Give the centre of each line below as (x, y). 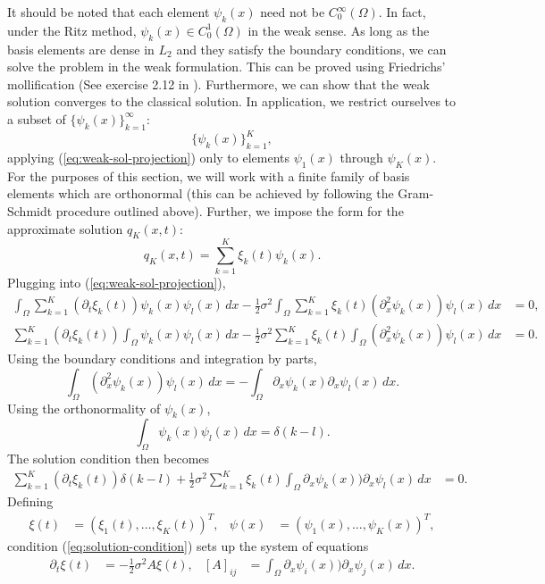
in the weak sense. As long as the (339, 30)
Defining (30, 501)
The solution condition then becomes (109, 459)
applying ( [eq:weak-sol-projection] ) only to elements (148, 158)
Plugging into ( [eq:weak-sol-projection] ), (117, 282)
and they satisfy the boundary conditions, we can (311, 49)
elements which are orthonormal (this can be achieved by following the (201, 193)
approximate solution (65, 228)
